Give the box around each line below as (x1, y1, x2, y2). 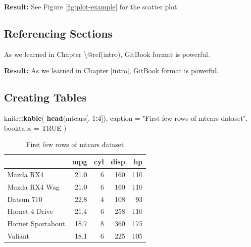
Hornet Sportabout (7, 218, 65, 229)
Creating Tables (4, 90, 87, 105)
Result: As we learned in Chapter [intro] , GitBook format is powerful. (4, 65, 219, 76)
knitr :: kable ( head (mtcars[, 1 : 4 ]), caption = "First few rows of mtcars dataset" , (4, 113, 248, 123)
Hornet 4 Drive (7, 206, 53, 216)
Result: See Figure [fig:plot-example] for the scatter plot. (4, 1, 179, 11)
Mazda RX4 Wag (7, 181, 60, 192)
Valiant (7, 231, 29, 241)
